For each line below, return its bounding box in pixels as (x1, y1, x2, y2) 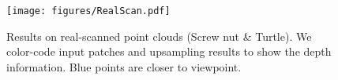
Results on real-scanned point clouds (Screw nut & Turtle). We (6, 27, 312, 44)
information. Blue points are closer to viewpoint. (6, 58, 242, 75)
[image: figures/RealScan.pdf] (6, 5, 171, 16)
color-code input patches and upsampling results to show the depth (6, 43, 332, 60)
